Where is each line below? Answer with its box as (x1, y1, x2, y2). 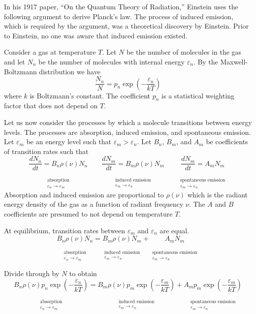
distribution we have (39, 66, 100, 76)
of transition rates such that (4, 146, 89, 156)
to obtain (69, 268, 97, 279)
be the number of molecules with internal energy (38, 56, 185, 66)
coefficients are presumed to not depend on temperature (4, 208, 173, 219)
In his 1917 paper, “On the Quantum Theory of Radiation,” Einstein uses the (4, 1, 238, 11)
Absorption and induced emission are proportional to (4, 189, 164, 199)
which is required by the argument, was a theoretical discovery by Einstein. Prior (4, 21, 249, 31)
